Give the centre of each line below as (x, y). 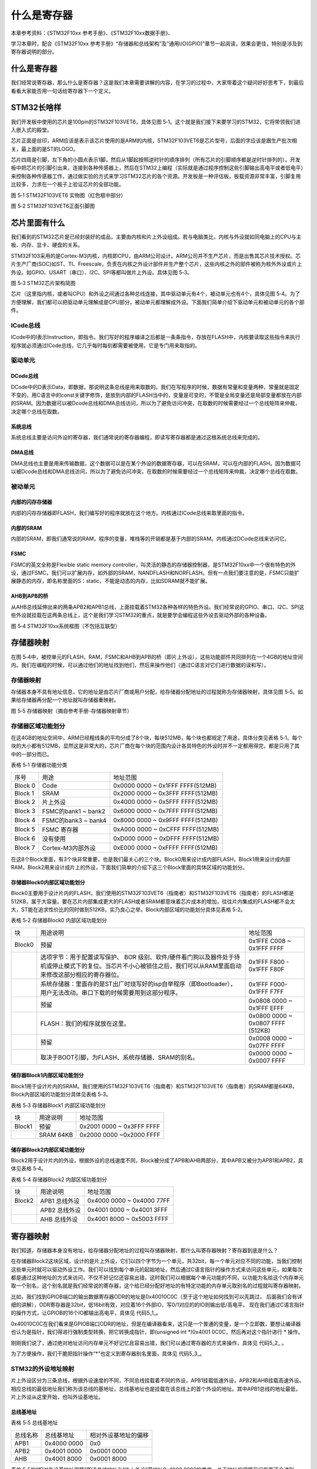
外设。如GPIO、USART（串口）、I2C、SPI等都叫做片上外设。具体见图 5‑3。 (102, 272)
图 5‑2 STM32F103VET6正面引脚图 (53, 206)
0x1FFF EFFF (266, 1008)
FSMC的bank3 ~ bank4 (74, 820)
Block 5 (25, 829)
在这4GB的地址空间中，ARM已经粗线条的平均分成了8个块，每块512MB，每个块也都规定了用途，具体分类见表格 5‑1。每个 (156, 737)
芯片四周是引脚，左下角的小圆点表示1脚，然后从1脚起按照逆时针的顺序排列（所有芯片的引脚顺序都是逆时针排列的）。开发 (156, 160)
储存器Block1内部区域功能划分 (48, 1075)
